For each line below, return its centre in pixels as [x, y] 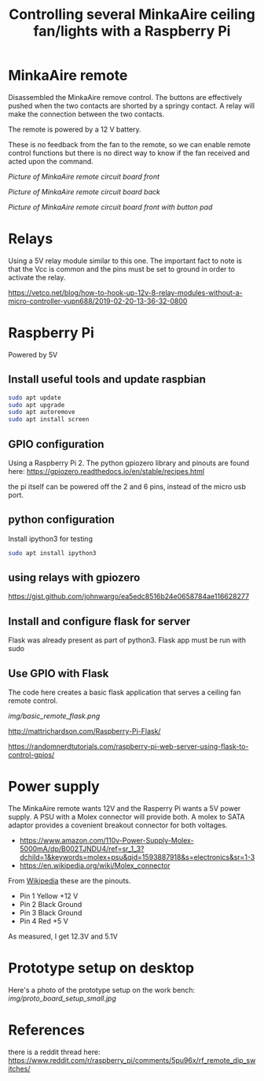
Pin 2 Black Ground [51, 904]
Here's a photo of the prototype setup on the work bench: [102, 990]
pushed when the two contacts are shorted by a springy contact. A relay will [132, 106]
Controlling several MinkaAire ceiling [132, 15]
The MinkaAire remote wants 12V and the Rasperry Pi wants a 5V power [125, 808]
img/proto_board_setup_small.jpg [62, 998]
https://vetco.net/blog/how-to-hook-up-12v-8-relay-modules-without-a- [126, 292]
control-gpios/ [31, 755]
